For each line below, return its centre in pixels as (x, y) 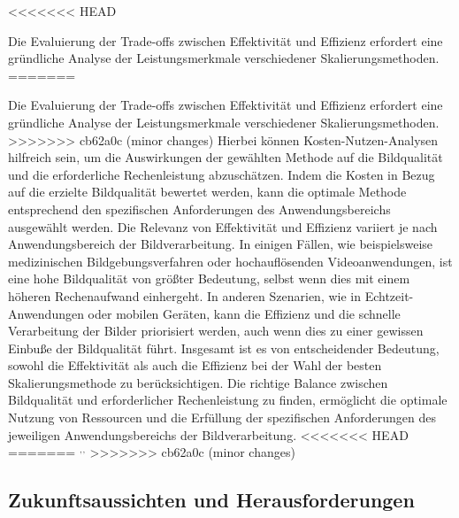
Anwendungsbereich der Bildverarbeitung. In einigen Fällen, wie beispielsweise (221, 244)
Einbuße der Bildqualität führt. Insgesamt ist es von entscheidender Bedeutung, (224, 348)
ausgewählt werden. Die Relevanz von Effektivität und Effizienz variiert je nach (223, 226)
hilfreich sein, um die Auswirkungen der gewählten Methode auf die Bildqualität (226, 157)
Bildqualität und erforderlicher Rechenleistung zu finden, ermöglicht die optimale (228, 400)
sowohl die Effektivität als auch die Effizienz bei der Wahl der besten (195, 365)
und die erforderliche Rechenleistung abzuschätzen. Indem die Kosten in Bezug (222, 174)
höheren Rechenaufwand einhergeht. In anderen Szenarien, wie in (184, 295)
